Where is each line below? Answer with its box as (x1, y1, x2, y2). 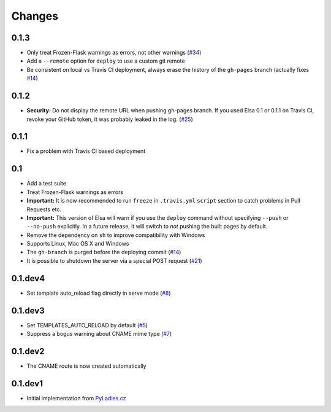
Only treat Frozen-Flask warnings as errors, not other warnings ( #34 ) (26, 49, 202, 56)
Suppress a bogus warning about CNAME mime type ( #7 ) (26, 330, 172, 338)
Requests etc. (26, 206, 61, 213)
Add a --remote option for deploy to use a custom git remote (26, 57, 185, 64)
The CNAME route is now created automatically (26, 362, 146, 370)
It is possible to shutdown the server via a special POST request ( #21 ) (26, 257, 202, 264)
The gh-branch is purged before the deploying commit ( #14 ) (26, 249, 181, 256)
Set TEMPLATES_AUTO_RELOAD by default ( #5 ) (26, 321, 148, 328)
